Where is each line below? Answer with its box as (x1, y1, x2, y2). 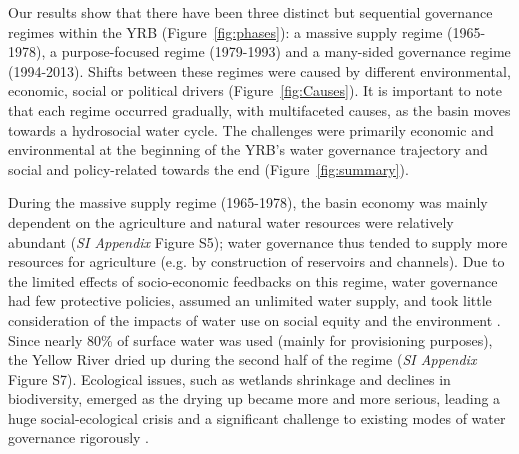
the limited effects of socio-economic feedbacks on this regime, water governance (8, 270, 498, 291)
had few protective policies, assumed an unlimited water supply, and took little (8, 290, 492, 311)
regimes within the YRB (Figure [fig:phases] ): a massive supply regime (8, 21, 443, 42)
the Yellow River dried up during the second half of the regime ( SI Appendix (8, 349, 477, 370)
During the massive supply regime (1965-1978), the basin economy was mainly (8, 192, 488, 213)
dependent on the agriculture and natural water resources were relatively (8, 211, 454, 232)
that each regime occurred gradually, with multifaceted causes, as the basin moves (8, 99, 511, 120)
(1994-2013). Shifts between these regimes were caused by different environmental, (8, 60, 511, 81)
